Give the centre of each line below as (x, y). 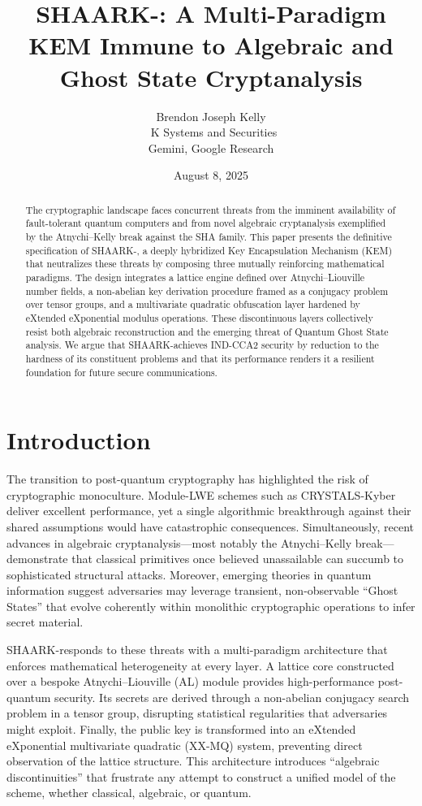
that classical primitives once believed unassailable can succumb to (238, 559)
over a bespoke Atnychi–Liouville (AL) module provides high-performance (190, 681)
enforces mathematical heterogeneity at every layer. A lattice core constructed (200, 665)
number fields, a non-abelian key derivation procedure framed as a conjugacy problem (207, 290)
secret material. (45, 622)
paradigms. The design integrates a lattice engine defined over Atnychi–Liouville (195, 277)
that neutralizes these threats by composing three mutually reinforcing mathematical (205, 264)
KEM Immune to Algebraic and (211, 45)
